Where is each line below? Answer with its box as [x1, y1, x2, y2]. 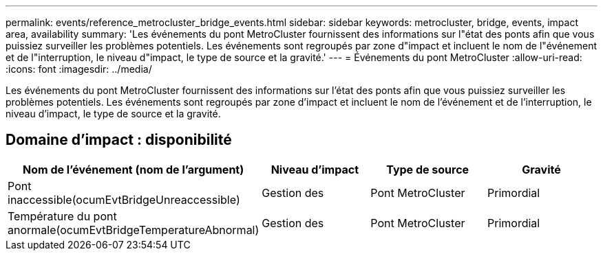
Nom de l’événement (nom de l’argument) [23, 162, 244, 176]
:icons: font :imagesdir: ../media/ [6, 63, 152, 75]
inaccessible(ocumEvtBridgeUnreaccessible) [8, 192, 240, 207]
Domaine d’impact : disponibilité [6, 131, 232, 149]
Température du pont [8, 209, 117, 223]
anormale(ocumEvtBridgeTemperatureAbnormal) [8, 222, 260, 237]
